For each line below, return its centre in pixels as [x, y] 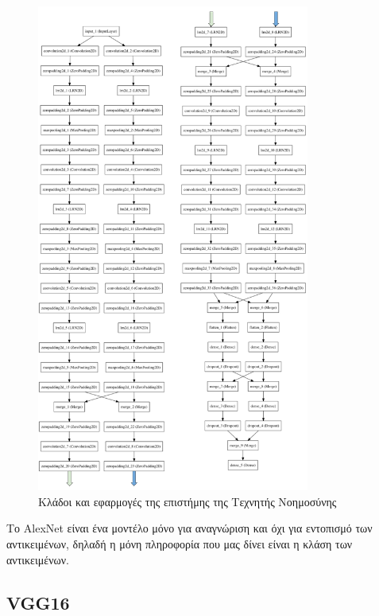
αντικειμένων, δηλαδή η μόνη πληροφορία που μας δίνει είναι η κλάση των [180, 544]
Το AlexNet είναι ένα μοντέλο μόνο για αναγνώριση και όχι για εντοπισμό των [189, 528]
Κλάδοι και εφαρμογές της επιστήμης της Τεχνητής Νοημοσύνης [188, 501]
